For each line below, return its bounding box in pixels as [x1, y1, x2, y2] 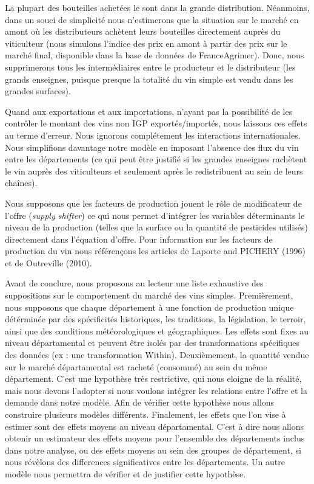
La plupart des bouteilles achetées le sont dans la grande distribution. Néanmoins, [5, 1, 310, 13]
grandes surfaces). [5, 85, 71, 97]
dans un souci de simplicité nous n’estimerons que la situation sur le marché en [5, 13, 299, 26]
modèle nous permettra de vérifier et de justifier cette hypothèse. [5, 467, 246, 480]
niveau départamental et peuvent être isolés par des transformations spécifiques [5, 336, 300, 349]
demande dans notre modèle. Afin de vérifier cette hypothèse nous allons [5, 396, 275, 409]
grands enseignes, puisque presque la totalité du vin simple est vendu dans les [5, 72, 293, 85]
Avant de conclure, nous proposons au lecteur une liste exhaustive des [5, 277, 264, 289]
